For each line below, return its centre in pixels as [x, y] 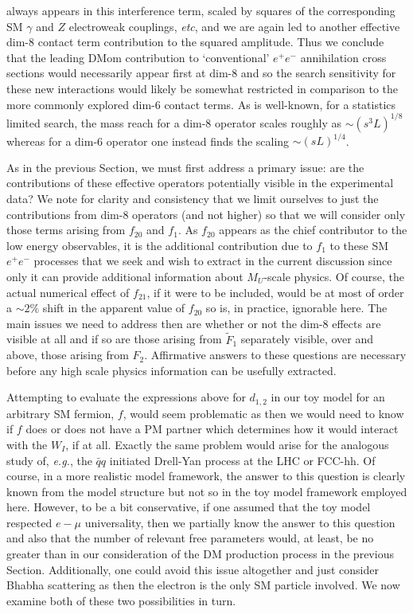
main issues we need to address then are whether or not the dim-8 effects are [194, 323]
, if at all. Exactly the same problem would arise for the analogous [227, 444]
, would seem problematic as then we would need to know [263, 413]
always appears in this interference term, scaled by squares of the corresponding [201, 10]
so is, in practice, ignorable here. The [296, 308]
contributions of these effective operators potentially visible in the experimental [200, 183]
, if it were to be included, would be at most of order [275, 292]
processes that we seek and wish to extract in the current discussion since [213, 261]
